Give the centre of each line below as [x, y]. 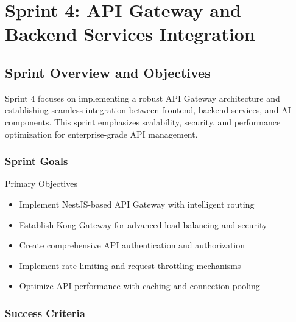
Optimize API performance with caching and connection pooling [139, 286]
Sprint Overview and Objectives [108, 72]
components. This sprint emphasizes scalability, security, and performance [143, 121]
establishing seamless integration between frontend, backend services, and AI [148, 110]
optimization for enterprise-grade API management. [101, 134]
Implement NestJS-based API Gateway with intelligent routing [137, 204]
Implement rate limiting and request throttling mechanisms [130, 265]
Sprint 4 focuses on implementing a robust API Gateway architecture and [143, 98]
